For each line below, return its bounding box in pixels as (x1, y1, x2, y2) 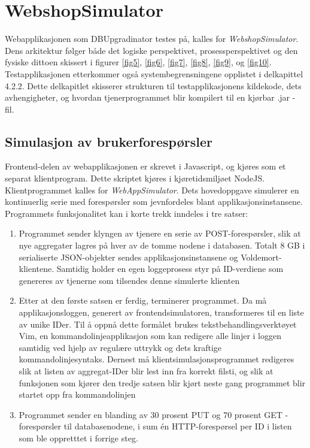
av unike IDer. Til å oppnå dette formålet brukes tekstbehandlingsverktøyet (19, 317, 297, 330)
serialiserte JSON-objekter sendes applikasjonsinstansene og (19, 250, 238, 263)
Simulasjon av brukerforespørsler (5, 132, 212, 150)
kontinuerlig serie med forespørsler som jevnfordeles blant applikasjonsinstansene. (5, 195, 303, 208)
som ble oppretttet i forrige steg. (19, 431, 138, 444)
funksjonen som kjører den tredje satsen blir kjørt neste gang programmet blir (19, 376, 306, 389)
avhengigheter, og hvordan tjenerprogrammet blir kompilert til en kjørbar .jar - (5, 91, 296, 104)
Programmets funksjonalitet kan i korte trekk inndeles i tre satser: (5, 207, 248, 219)
